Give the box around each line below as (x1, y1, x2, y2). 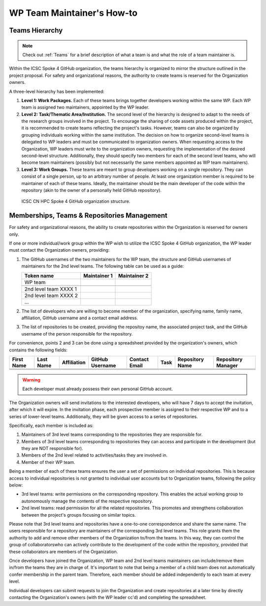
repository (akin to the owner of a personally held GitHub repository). (21, 187, 162, 193)
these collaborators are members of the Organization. (9, 548, 118, 555)
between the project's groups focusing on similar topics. (21, 512, 136, 518)
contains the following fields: (9, 347, 67, 353)
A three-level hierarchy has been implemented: (9, 88, 104, 94)
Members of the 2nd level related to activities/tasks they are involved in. (21, 452, 167, 458)
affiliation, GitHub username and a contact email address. (21, 315, 138, 321)
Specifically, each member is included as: (9, 422, 94, 428)
